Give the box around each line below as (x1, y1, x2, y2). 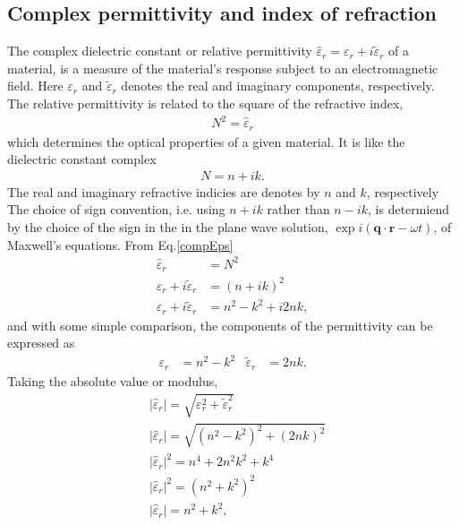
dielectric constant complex (7, 150, 157, 168)
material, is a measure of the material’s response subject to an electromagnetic (7, 58, 438, 77)
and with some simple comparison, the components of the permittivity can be (7, 315, 433, 334)
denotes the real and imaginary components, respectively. (121, 76, 435, 95)
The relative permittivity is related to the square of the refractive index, (7, 93, 404, 112)
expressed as (7, 333, 75, 352)
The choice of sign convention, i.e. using (7, 200, 225, 219)
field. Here (7, 76, 64, 95)
